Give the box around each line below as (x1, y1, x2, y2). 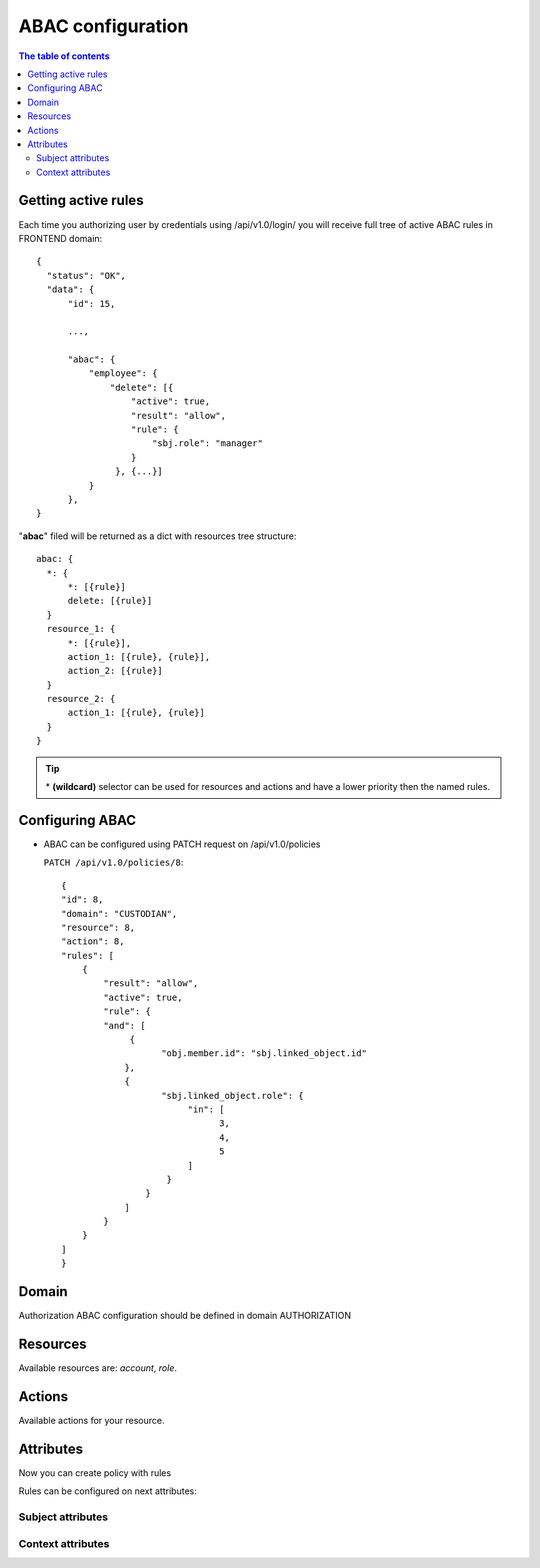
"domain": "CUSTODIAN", (61, 908, 178, 919)
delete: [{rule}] (67, 595, 153, 607)
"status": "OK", (46, 270, 127, 281)
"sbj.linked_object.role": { (161, 1090, 304, 1101)
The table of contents (18, 50, 110, 62)
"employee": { (88, 368, 158, 379)
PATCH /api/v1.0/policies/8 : (43, 856, 184, 869)
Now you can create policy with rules (18, 1466, 172, 1479)
